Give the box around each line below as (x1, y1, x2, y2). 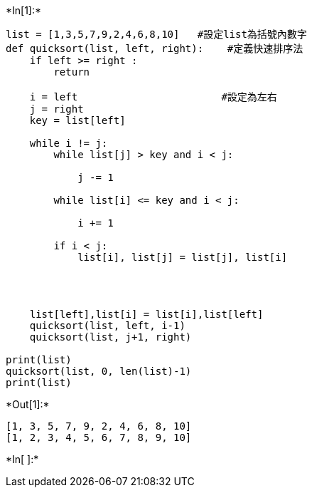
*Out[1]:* (6, 398, 50, 410)
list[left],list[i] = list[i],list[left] (29, 308, 264, 320)
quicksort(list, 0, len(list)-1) (6, 365, 192, 377)
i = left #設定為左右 (29, 91, 277, 103)
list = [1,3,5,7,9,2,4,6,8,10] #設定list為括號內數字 (6, 28, 307, 40)
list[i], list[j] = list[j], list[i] (77, 251, 288, 263)
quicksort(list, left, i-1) (29, 320, 185, 331)
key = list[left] (29, 115, 126, 126)
